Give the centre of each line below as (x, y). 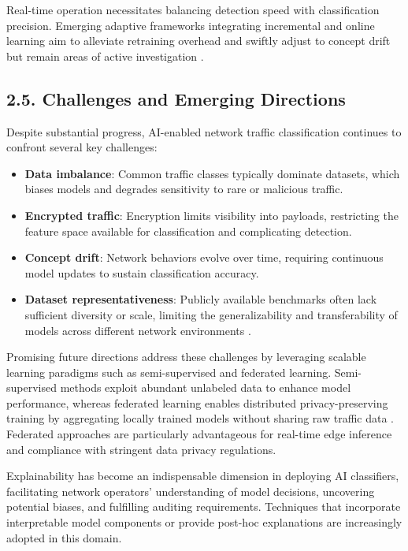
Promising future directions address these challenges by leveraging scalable (186, 357)
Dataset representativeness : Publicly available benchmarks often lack (201, 299)
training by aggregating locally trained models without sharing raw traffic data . (200, 418)
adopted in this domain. (64, 537)
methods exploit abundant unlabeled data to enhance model (206, 387)
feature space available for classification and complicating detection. (188, 231)
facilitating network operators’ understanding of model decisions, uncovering (191, 491)
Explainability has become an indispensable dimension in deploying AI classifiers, (203, 476)
